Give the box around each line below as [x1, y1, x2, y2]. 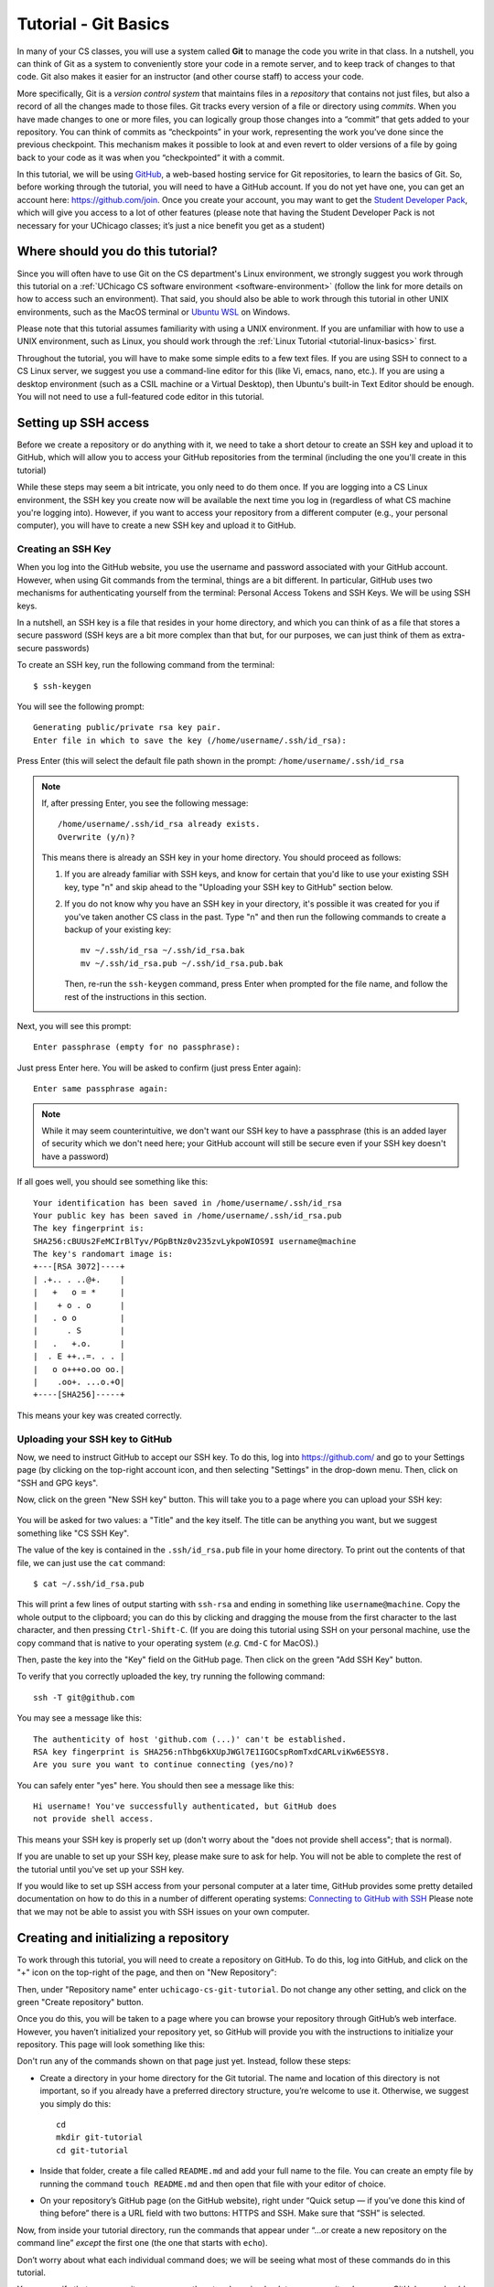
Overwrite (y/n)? [58, 832, 135, 842]
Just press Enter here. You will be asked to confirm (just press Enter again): [16, 1062, 302, 1073]
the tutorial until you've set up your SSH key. [16, 1863, 185, 1874]
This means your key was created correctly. [16, 1410, 182, 1421]
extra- [442, 629, 466, 640]
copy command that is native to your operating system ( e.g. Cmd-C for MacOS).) [16, 1637, 319, 1648]
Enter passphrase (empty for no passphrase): [33, 1042, 242, 1052]
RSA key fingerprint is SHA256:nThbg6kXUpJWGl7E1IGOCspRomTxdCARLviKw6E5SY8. [33, 1746, 391, 1756]
